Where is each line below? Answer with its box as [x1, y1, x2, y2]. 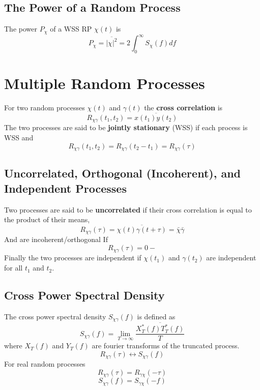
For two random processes [4, 102, 85, 113]
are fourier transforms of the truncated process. [92, 340, 240, 351]
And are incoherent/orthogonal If [4, 234, 108, 245]
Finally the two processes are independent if [4, 252, 141, 263]
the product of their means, [4, 214, 90, 225]
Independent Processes [4, 180, 127, 196]
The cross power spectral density [4, 311, 106, 321]
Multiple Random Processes [4, 73, 205, 94]
